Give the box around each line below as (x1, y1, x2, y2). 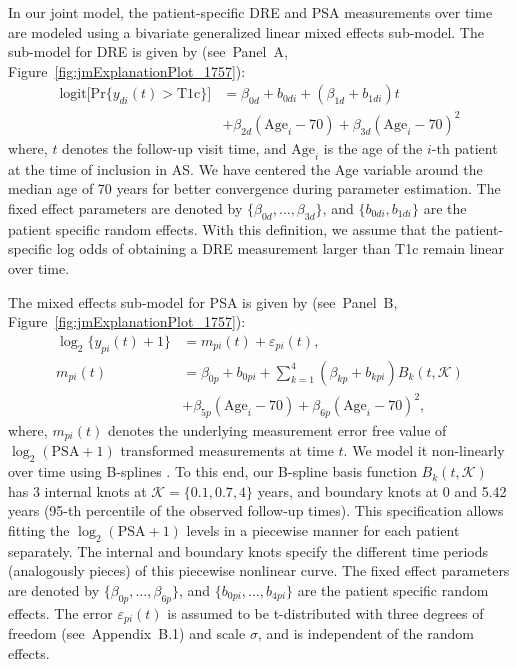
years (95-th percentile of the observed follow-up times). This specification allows (8, 500, 504, 521)
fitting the (8, 519, 70, 540)
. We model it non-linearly (343, 440, 505, 461)
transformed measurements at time (120, 440, 334, 461)
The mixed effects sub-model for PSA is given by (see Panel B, (8, 291, 398, 312)
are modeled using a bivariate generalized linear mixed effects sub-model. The (8, 21, 484, 42)
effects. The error (8, 602, 113, 623)
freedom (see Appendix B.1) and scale (8, 623, 246, 644)
